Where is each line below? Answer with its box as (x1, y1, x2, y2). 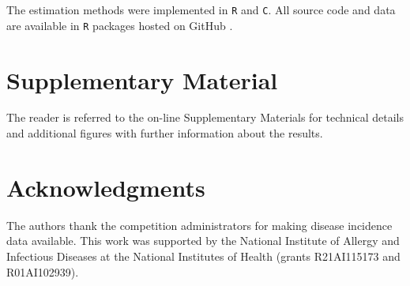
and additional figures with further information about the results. (6, 125, 323, 141)
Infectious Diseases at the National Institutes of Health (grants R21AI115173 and (6, 247, 401, 264)
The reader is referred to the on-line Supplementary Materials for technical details (6, 109, 404, 126)
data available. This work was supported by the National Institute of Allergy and (6, 232, 400, 249)
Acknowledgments (6, 171, 205, 203)
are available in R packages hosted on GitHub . (6, 17, 233, 33)
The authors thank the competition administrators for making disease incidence (6, 216, 393, 233)
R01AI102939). (6, 263, 79, 280)
